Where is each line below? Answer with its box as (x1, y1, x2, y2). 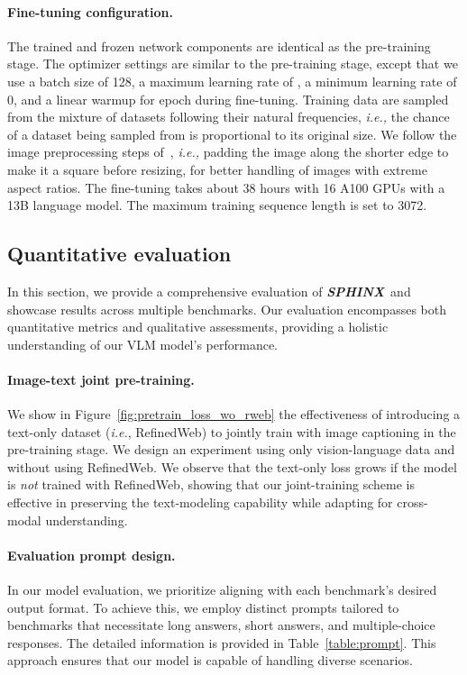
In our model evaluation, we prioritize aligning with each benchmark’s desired (7, 580, 437, 599)
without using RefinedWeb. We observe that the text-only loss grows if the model (7, 457, 457, 476)
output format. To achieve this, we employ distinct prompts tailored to (7, 597, 399, 616)
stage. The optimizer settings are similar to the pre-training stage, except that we (7, 54, 458, 73)
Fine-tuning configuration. (7, 2, 174, 21)
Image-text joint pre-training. (7, 369, 195, 388)
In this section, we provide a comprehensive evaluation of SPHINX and (7, 281, 411, 300)
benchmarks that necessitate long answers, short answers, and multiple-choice (7, 616, 435, 634)
